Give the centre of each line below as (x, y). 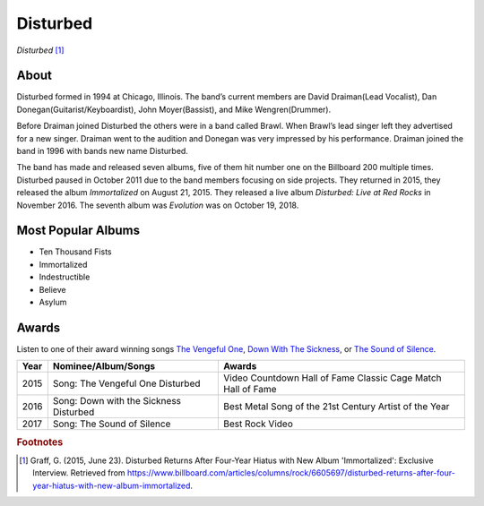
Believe (52, 289)
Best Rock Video (258, 424)
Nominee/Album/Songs (104, 366)
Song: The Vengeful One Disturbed (126, 383)
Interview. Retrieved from (79, 473)
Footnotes (40, 442)
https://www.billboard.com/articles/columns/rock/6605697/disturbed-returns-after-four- (291, 473)
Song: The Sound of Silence (112, 424)
